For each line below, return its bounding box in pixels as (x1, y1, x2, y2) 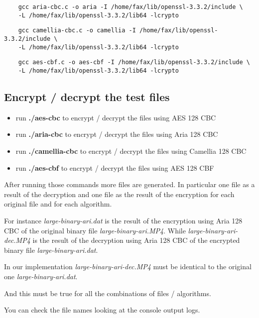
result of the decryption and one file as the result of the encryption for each (4, 189, 235, 199)
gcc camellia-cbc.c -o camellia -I (18, 27, 136, 34)
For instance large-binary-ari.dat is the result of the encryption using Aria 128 (4, 215, 243, 225)
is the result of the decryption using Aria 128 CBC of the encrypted (32, 235, 240, 245)
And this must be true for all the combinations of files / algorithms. (4, 288, 211, 298)
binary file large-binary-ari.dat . (4, 244, 98, 255)
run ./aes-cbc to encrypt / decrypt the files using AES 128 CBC (15, 112, 216, 122)
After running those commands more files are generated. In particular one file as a (4, 179, 255, 190)
